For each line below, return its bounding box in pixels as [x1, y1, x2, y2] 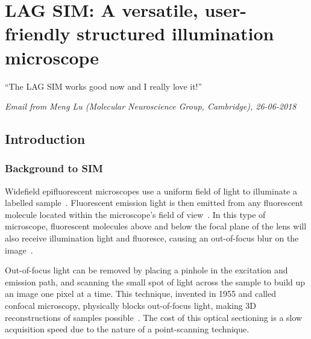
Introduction [5, 129, 86, 148]
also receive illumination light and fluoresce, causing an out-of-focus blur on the [5, 232, 299, 244]
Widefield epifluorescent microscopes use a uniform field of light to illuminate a [5, 184, 297, 197]
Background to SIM [5, 161, 103, 176]
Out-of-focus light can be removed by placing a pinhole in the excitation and [5, 264, 288, 276]
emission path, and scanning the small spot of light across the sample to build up [5, 275, 306, 288]
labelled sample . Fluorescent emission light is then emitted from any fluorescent [5, 196, 303, 209]
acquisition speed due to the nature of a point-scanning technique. [5, 323, 250, 335]
